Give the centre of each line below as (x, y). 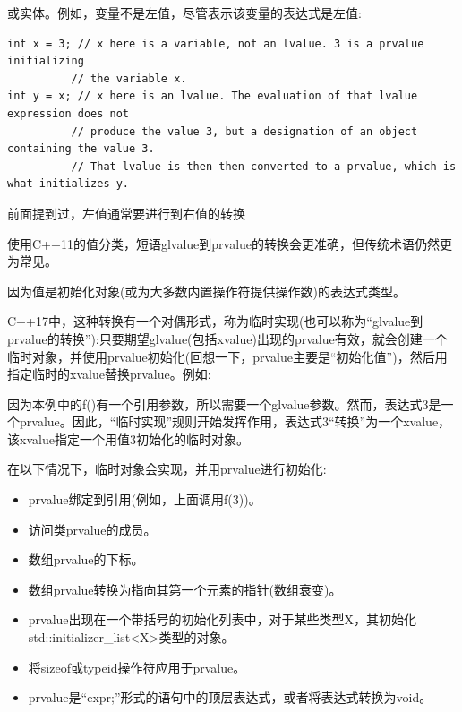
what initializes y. (68, 184)
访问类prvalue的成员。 (92, 529)
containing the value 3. (81, 149)
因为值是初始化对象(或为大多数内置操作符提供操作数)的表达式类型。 (206, 291)
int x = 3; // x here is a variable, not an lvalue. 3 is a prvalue (216, 43)
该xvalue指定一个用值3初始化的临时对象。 (128, 438)
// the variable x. (129, 78)
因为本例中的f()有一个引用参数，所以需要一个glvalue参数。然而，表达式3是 (224, 403)
